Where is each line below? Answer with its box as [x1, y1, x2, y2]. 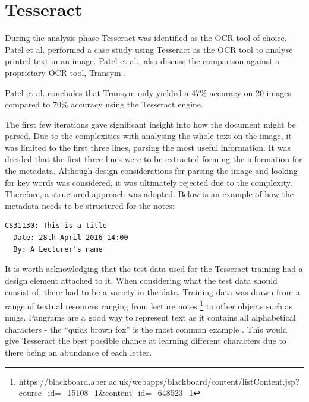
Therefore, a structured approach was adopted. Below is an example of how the [5, 188, 294, 200]
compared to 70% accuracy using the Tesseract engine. [5, 98, 203, 110]
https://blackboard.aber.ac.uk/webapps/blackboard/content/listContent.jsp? [18, 375, 299, 387]
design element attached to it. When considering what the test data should [5, 274, 278, 286]
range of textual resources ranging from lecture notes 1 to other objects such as [5, 298, 293, 312]
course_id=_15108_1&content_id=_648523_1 [18, 387, 194, 399]
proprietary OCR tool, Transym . [5, 66, 127, 78]
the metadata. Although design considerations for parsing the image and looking [5, 164, 298, 177]
